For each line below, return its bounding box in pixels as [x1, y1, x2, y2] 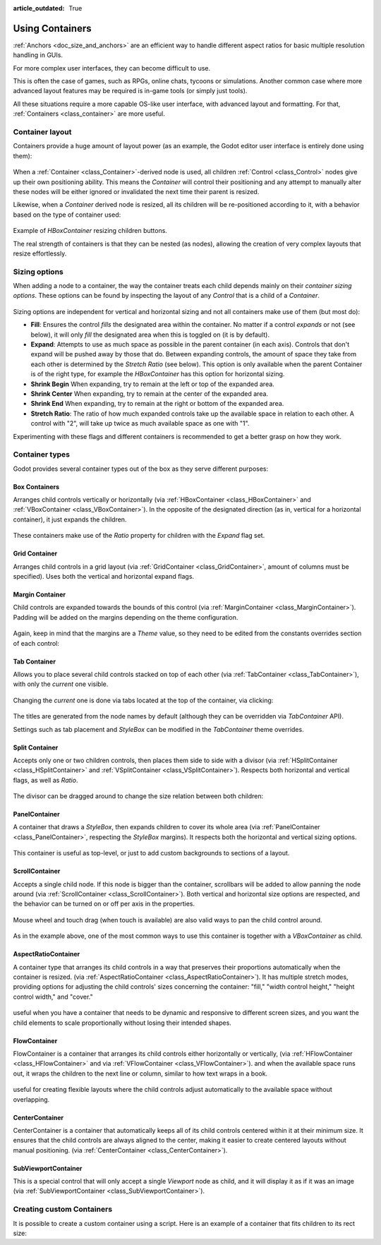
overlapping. [13, 1095, 50, 1104]
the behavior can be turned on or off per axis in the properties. [13, 900, 195, 908]
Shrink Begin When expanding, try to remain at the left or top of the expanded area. [30, 380, 274, 388]
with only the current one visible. [13, 680, 109, 688]
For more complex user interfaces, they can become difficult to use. [13, 64, 211, 72]
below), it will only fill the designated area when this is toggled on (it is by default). [30, 330, 270, 339]
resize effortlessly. [13, 249, 67, 258]
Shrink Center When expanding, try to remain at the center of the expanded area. [30, 389, 268, 398]
